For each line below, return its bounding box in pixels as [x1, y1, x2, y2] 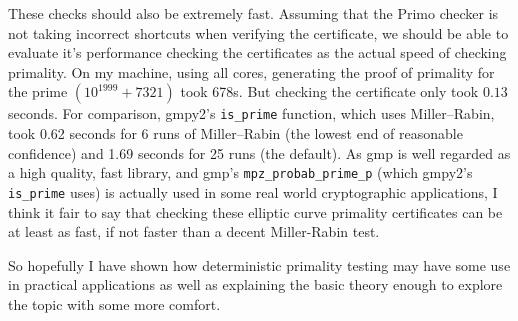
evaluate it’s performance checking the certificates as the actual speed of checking [8, 42, 507, 63]
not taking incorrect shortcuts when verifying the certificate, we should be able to [8, 22, 509, 43]
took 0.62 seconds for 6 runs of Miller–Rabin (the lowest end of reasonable [8, 123, 463, 144]
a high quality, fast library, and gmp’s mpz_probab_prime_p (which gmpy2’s [8, 162, 473, 183]
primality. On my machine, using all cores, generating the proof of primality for [8, 61, 495, 82]
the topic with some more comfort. [8, 293, 221, 314]
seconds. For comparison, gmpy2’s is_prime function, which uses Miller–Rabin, [8, 103, 495, 124]
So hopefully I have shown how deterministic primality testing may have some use [8, 254, 511, 275]
